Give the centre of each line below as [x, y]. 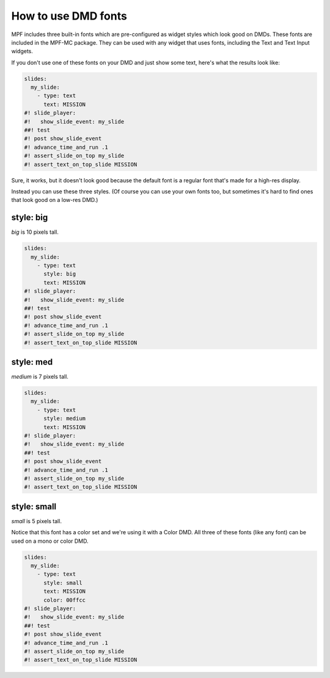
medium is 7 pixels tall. [40, 377]
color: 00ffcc [64, 600]
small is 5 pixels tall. [37, 521]
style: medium [64, 419]
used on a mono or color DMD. [50, 541]
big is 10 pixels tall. [35, 232]
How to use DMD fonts [69, 16]
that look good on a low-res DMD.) [55, 200]
